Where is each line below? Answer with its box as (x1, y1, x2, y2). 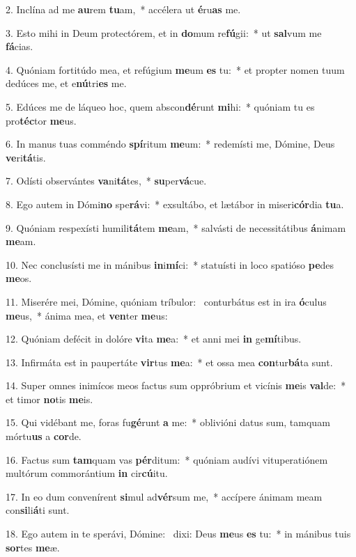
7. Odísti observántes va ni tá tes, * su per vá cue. (6, 173, 207, 188)
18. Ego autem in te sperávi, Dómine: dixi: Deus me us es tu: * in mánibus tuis (6, 526, 351, 541)
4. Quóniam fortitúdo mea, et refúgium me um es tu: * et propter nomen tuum (6, 62, 345, 77)
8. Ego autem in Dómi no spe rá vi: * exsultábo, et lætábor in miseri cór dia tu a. (6, 196, 344, 211)
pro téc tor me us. (6, 113, 77, 127)
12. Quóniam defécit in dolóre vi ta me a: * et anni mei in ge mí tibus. (6, 331, 302, 346)
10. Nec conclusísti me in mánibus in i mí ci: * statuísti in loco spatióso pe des (6, 257, 334, 272)
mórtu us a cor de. (6, 429, 82, 444)
